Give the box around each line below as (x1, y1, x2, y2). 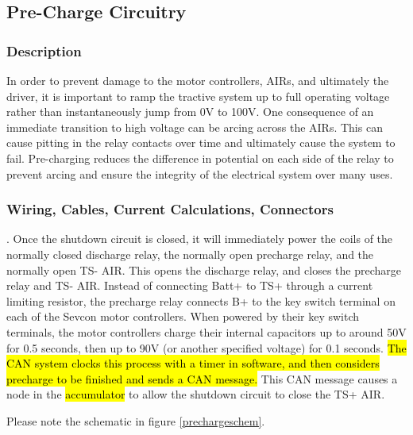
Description (6, 40, 82, 60)
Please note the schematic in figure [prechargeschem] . (6, 412, 265, 429)
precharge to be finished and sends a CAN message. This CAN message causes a (6, 370, 398, 387)
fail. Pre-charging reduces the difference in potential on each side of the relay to (6, 149, 394, 166)
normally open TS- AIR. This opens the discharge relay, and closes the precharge (6, 261, 401, 278)
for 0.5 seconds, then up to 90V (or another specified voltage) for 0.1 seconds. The (6, 339, 407, 356)
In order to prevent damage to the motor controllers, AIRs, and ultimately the (6, 72, 389, 88)
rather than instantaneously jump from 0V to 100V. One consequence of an (6, 103, 374, 120)
